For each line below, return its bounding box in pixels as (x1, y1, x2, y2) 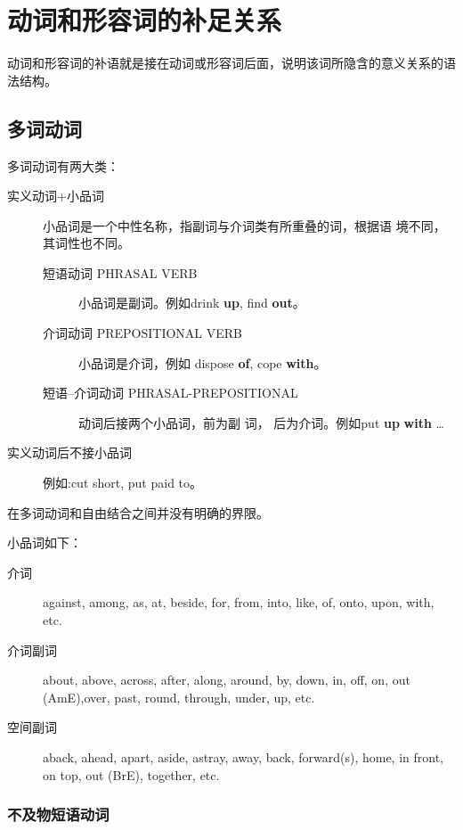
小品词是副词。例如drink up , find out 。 (78, 293, 305, 312)
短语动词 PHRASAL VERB (43, 263, 198, 282)
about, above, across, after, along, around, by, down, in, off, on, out (43, 670, 410, 689)
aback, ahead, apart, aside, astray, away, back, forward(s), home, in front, (43, 747, 444, 766)
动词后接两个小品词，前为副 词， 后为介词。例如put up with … (78, 413, 444, 431)
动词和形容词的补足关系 (7, 2, 282, 38)
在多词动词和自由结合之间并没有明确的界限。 (7, 503, 269, 522)
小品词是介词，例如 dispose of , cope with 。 (78, 353, 327, 372)
